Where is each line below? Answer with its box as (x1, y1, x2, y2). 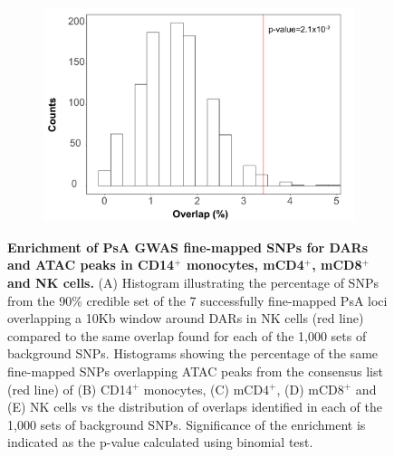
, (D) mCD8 (276, 379, 344, 398)
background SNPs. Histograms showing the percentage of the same (7, 344, 379, 363)
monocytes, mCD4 (186, 255, 304, 274)
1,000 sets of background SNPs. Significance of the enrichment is (7, 414, 366, 433)
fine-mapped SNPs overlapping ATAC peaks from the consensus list (7, 361, 383, 380)
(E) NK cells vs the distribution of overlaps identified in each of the (7, 397, 382, 416)
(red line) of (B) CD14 (7, 379, 132, 398)
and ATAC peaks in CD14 (7, 255, 175, 274)
